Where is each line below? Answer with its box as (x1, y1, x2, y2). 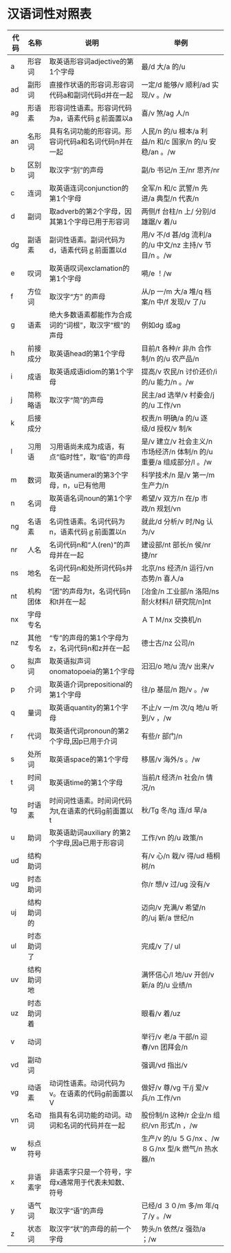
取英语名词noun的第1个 (49, 493, 126, 503)
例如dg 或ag (141, 320, 181, 329)
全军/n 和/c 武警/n (141, 183, 199, 193)
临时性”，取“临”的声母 (58, 452, 131, 462)
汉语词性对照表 (7, 6, 92, 22)
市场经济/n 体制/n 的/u (141, 447, 213, 456)
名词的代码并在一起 (63, 1121, 125, 1130)
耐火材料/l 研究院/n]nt (141, 597, 212, 607)
